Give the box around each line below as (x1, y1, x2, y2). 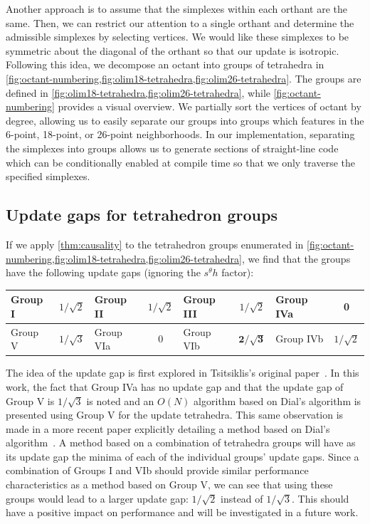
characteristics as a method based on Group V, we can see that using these (6, 477, 333, 492)
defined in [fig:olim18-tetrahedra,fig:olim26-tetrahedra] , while (6, 85, 271, 100)
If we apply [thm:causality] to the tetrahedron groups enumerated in (6, 236, 304, 251)
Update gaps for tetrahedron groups (6, 204, 277, 226)
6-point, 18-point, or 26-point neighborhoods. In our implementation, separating (6, 127, 355, 142)
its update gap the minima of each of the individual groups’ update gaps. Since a (6, 449, 359, 463)
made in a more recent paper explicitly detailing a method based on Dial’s (6, 421, 330, 436)
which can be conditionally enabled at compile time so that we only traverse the (6, 154, 355, 169)
